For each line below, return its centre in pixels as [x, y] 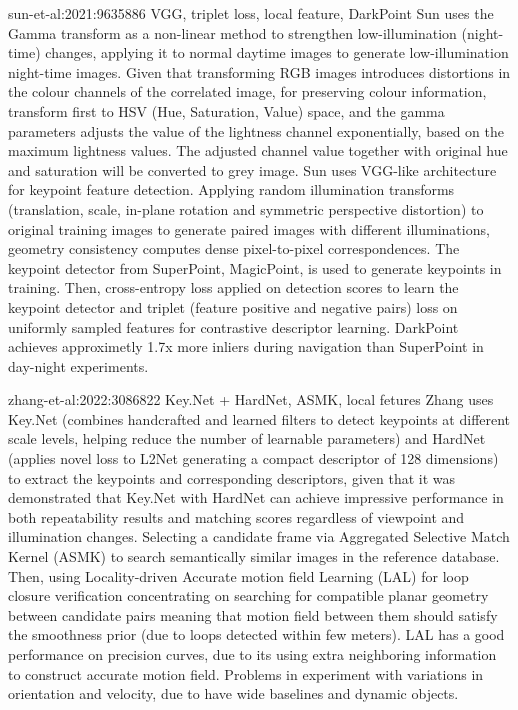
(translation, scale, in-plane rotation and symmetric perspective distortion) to [246, 208]
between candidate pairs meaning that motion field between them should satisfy [253, 614]
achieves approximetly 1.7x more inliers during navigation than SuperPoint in [246, 346]
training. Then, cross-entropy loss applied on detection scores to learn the [233, 287]
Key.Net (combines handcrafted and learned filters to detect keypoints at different [259, 418]
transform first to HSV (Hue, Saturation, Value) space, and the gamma [226, 110]
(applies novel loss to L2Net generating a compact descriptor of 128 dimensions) [253, 458]
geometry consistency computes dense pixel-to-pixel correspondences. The [234, 248]
